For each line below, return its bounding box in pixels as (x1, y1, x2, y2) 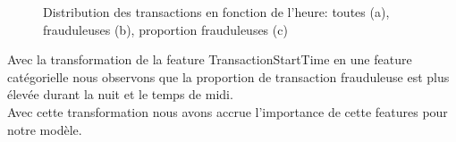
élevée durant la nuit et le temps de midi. (7, 85, 233, 104)
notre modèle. (7, 120, 82, 138)
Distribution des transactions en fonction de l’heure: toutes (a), (43, 3, 390, 21)
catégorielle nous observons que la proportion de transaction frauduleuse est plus (7, 67, 450, 86)
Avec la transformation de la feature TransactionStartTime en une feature (7, 50, 412, 69)
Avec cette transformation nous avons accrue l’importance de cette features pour (7, 102, 448, 121)
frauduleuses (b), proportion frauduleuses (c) (43, 20, 288, 38)
